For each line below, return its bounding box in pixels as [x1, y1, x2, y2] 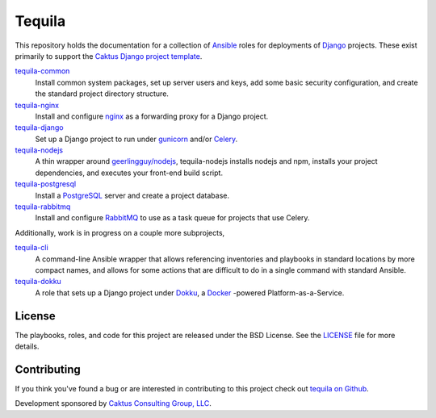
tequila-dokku [15, 277, 62, 286]
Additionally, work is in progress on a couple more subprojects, [15, 228, 225, 237]
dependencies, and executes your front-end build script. [35, 168, 224, 178]
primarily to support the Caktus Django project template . [15, 51, 203, 61]
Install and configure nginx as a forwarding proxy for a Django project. [35, 111, 269, 121]
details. [15, 341, 40, 351]
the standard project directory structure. [35, 89, 170, 98]
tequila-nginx [15, 100, 60, 110]
